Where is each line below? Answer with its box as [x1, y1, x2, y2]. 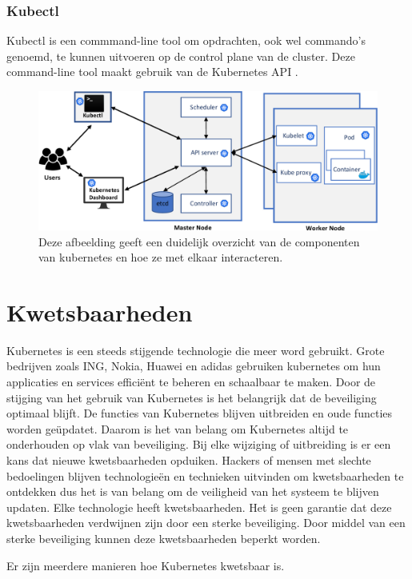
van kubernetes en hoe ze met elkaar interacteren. [38, 249, 283, 266]
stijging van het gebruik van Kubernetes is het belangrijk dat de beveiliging [6, 389, 377, 405]
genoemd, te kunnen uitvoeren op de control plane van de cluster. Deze [6, 47, 355, 64]
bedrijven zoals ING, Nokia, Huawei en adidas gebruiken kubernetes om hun [6, 357, 381, 374]
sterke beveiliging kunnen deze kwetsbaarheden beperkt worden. [6, 529, 321, 546]
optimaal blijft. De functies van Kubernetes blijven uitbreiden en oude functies [6, 405, 393, 421]
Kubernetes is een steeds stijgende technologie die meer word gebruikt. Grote [6, 341, 385, 358]
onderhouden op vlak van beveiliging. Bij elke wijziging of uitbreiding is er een [6, 436, 391, 453]
